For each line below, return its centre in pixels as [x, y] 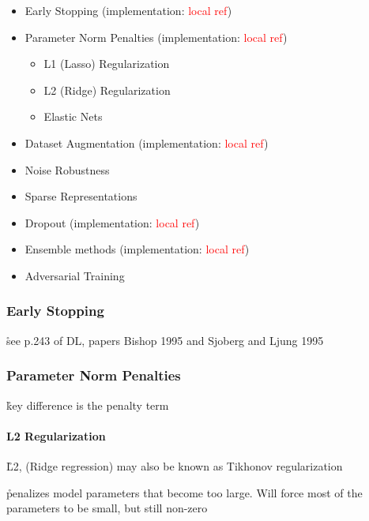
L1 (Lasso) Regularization [107, 64]
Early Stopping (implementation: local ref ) [128, 10]
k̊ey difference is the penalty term [88, 405]
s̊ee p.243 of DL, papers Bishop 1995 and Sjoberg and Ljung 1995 [165, 340]
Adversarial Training [75, 275]
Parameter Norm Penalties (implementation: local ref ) [156, 37]
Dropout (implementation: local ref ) [112, 222]
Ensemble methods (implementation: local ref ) [137, 249]
